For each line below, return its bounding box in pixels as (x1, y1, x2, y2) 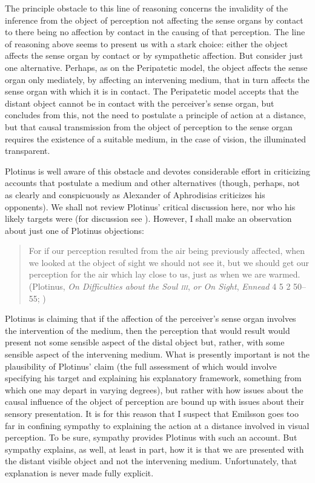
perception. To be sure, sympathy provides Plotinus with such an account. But (5, 431, 297, 444)
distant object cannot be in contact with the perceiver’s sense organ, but (5, 96, 274, 109)
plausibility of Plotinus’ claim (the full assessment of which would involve (5, 359, 277, 372)
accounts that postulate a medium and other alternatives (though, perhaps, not (5, 176, 300, 189)
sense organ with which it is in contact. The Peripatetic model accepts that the (5, 85, 299, 98)
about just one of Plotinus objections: (5, 224, 144, 236)
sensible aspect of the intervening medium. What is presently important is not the (5, 348, 310, 361)
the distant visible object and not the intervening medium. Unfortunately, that (5, 455, 297, 467)
